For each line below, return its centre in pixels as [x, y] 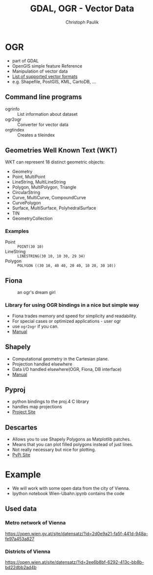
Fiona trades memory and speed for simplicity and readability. [75, 316]
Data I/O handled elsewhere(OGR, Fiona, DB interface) [67, 369]
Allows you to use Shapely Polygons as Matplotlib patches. [71, 439]
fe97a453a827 [20, 539]
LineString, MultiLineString [39, 182]
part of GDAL [25, 61]
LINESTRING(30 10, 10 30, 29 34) [51, 256]
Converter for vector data [43, 124]
